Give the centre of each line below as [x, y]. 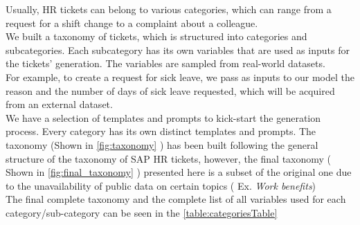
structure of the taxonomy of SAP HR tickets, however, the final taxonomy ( [169, 158]
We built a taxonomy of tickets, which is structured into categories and [156, 36]
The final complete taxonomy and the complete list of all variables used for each [176, 199]
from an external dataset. [59, 104]
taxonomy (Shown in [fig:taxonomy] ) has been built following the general [162, 144]
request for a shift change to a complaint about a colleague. [132, 22]
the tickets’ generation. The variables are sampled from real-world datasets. [165, 63]
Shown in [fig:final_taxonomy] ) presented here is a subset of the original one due [179, 172]
